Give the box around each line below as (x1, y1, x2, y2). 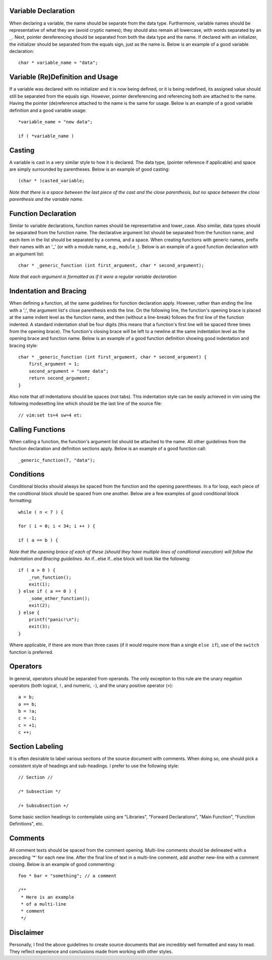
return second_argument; (28, 375, 90, 381)
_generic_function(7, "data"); (18, 457, 96, 463)
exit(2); (28, 602, 50, 608)
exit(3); (28, 624, 50, 630)
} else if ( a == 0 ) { (18, 588, 77, 594)
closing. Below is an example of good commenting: (9, 861, 115, 867)
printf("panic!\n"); (28, 617, 80, 623)
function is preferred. (9, 649, 54, 655)
